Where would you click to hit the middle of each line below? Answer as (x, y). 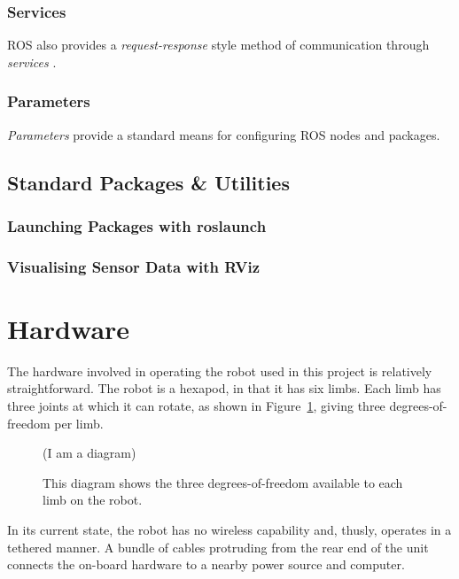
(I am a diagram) (89, 453)
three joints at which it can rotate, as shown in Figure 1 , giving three (196, 405)
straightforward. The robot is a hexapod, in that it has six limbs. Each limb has (224, 388)
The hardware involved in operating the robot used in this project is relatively (220, 371)
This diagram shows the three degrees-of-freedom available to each (223, 482)
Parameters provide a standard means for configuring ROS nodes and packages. (224, 134)
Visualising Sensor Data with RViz (134, 266)
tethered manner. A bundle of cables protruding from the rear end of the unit (218, 547)
